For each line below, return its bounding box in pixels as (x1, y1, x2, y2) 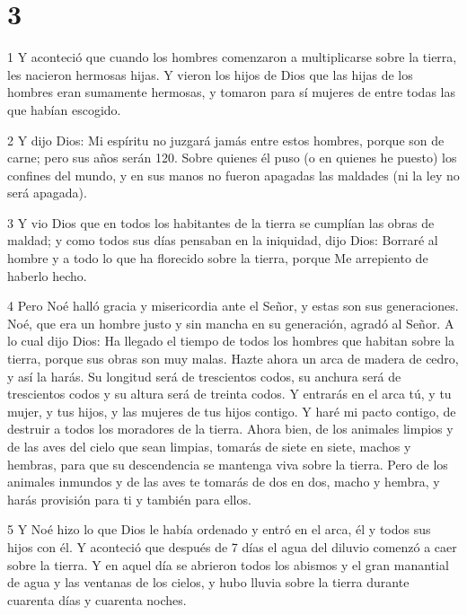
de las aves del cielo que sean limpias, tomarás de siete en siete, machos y (7, 437, 411, 455)
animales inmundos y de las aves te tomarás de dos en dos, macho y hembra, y (7, 472, 440, 491)
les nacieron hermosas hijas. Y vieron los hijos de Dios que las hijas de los (7, 65, 413, 83)
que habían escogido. (7, 100, 121, 119)
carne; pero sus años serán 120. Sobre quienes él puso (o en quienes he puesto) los (7, 148, 457, 167)
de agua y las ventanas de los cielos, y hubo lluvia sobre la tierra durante (7, 573, 410, 592)
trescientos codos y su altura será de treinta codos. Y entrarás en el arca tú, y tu (7, 384, 452, 403)
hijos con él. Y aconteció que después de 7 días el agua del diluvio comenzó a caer (7, 537, 457, 556)
